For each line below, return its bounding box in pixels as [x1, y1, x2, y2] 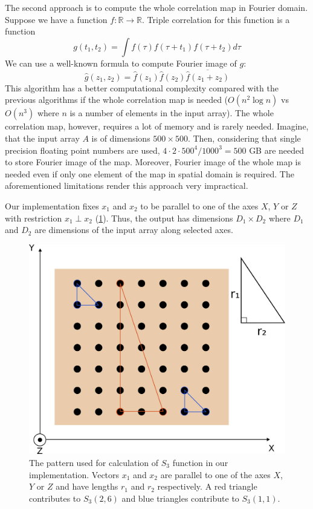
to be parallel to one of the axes [140, 199, 259, 212]
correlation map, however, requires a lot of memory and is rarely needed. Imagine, [5, 120, 309, 133]
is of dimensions [91, 132, 150, 144]
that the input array [5, 132, 80, 144]
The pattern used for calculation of [29, 456, 159, 468]
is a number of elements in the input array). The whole [69, 107, 274, 119]
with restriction [5, 211, 62, 224]
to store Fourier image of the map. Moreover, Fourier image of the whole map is [5, 156, 302, 168]
